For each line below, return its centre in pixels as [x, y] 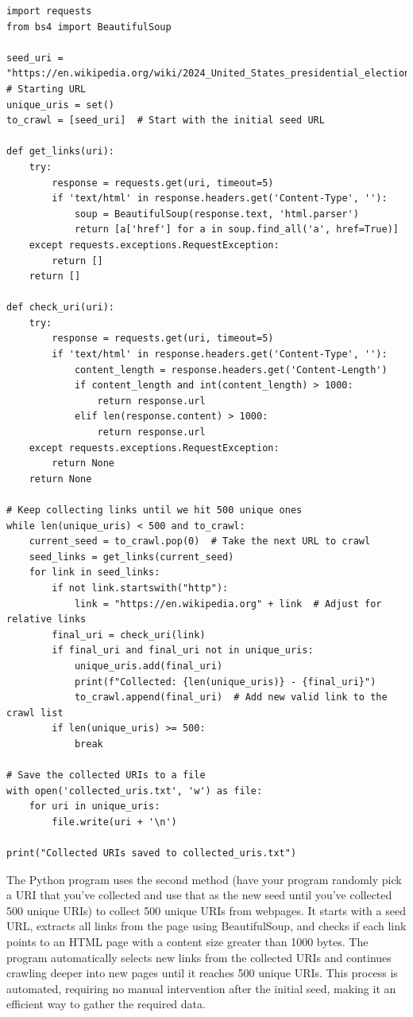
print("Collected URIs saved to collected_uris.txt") [152, 853]
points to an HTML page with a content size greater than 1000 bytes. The [187, 942]
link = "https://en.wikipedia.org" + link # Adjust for [228, 604]
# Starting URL [46, 89]
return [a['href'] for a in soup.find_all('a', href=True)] [236, 230]
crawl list [35, 713]
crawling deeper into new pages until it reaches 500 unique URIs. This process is [202, 973]
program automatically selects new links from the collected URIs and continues [199, 957]
